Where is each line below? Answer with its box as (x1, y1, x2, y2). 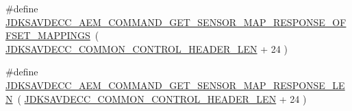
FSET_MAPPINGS (5, 28, 90, 42)
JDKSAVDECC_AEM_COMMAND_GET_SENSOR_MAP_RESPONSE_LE (5, 77, 345, 92)
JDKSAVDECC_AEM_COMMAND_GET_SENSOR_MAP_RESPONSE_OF (5, 14, 347, 29)
